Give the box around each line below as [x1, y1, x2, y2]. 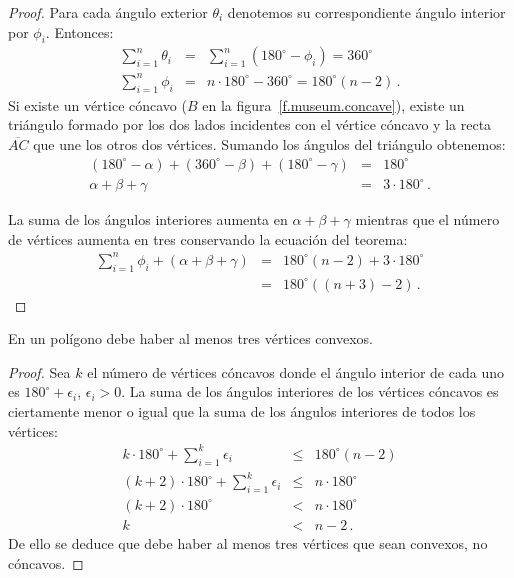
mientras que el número [355, 209, 500, 230]
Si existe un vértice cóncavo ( [8, 94, 187, 115]
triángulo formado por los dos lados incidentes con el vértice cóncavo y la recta [8, 114, 492, 135]
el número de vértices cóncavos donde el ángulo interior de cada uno [87, 361, 504, 382]
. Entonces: [45, 21, 114, 42]
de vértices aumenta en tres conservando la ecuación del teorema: [8, 228, 408, 249]
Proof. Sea [8, 361, 71, 382]
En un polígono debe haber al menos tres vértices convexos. [8, 328, 373, 349]
